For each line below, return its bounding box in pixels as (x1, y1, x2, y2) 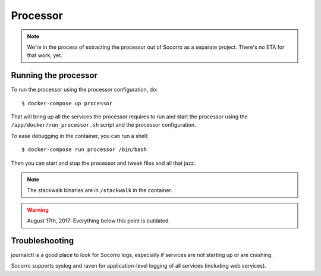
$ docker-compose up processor (21, 100, 113, 106)
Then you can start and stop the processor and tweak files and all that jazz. (11, 159, 196, 167)
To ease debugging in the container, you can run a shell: (11, 132, 149, 139)
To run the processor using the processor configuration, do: (11, 86, 158, 93)
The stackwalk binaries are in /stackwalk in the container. (27, 187, 172, 194)
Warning (27, 206, 49, 214)
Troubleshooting (11, 236, 74, 246)
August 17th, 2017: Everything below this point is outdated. (27, 217, 171, 224)
